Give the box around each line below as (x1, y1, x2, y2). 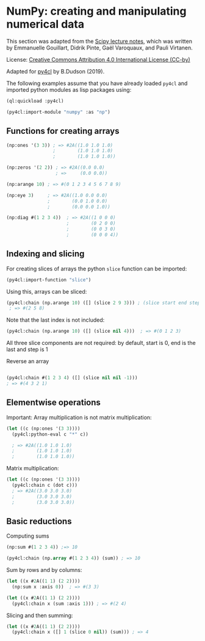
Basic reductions (6, 516, 72, 527)
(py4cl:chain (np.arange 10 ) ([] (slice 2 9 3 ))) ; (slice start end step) (6, 300, 203, 306)
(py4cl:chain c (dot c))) (12, 482, 78, 488)
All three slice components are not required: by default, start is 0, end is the (6, 339, 196, 347)
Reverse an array (6, 358, 49, 365)
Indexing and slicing (6, 249, 85, 259)
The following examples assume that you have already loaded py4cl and (6, 80, 188, 87)
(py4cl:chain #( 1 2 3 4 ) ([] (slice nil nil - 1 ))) (6, 375, 138, 381)
